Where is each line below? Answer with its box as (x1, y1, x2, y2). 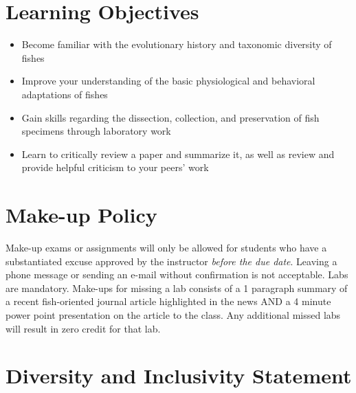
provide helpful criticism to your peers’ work (21, 160, 209, 175)
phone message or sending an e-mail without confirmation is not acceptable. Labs (5, 267, 348, 282)
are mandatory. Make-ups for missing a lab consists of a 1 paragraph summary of (5, 280, 348, 295)
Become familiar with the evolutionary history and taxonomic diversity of (21, 37, 332, 52)
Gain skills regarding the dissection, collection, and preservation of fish (21, 110, 320, 124)
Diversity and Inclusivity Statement (5, 361, 352, 390)
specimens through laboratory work (21, 124, 171, 138)
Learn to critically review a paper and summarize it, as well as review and (21, 146, 335, 161)
